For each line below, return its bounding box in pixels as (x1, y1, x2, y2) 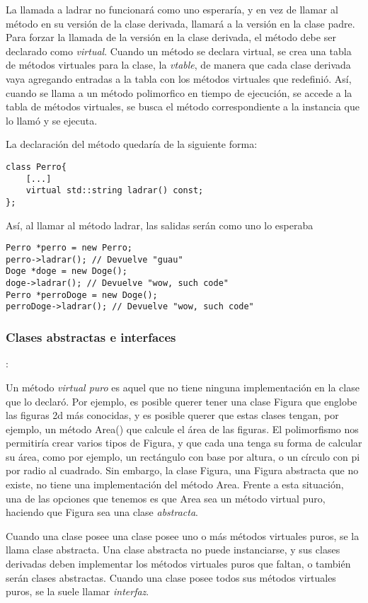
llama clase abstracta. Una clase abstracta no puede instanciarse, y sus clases (6, 542, 340, 557)
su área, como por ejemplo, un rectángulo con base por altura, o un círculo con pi (6, 449, 360, 464)
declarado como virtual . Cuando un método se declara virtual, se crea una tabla (6, 43, 352, 58)
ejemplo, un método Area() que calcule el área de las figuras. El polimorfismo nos (6, 421, 359, 436)
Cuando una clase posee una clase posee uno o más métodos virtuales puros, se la (6, 528, 360, 543)
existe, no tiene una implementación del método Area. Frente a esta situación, (6, 477, 344, 492)
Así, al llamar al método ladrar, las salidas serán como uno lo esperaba (6, 217, 314, 232)
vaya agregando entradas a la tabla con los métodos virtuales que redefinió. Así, (6, 71, 352, 86)
